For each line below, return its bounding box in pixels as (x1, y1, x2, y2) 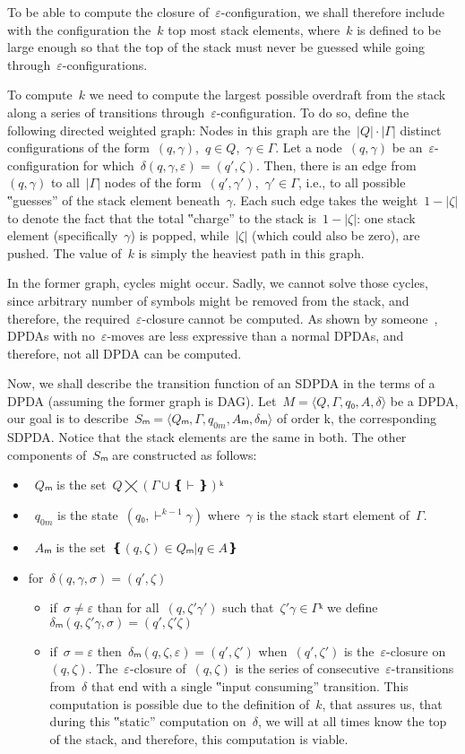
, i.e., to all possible (297, 173, 406, 192)
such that (222, 598, 274, 617)
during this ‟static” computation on (49, 712, 246, 731)
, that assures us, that (322, 694, 443, 713)
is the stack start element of (256, 506, 410, 524)
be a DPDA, (390, 391, 459, 410)
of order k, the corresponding (276, 409, 436, 428)
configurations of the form (7, 138, 150, 157)
